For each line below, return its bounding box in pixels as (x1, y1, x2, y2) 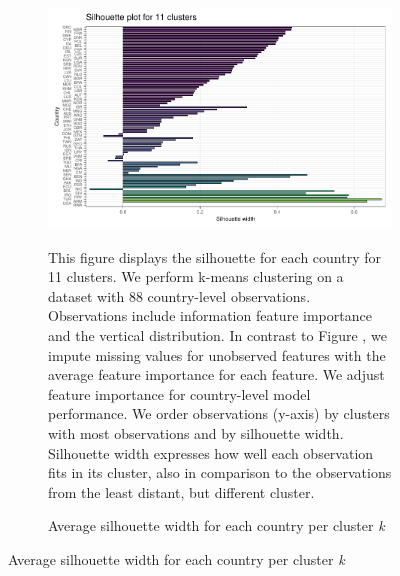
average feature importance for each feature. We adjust (48, 364, 385, 385)
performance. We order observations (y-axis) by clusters (48, 403, 390, 424)
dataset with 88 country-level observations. (48, 285, 311, 306)
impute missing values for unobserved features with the (48, 344, 386, 365)
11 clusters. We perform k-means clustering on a (48, 266, 344, 287)
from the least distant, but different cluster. (48, 481, 315, 502)
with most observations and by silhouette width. (48, 422, 344, 443)
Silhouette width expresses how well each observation (48, 442, 374, 463)
